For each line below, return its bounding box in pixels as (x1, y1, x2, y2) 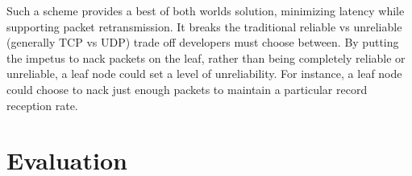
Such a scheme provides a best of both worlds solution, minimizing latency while (6, 2, 405, 18)
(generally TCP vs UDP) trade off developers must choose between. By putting (6, 34, 399, 51)
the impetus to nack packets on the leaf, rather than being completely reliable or (6, 49, 406, 66)
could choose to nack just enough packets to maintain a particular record (6, 80, 368, 97)
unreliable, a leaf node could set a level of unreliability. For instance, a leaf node (6, 65, 402, 82)
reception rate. (6, 96, 78, 113)
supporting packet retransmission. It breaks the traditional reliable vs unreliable (6, 18, 402, 35)
